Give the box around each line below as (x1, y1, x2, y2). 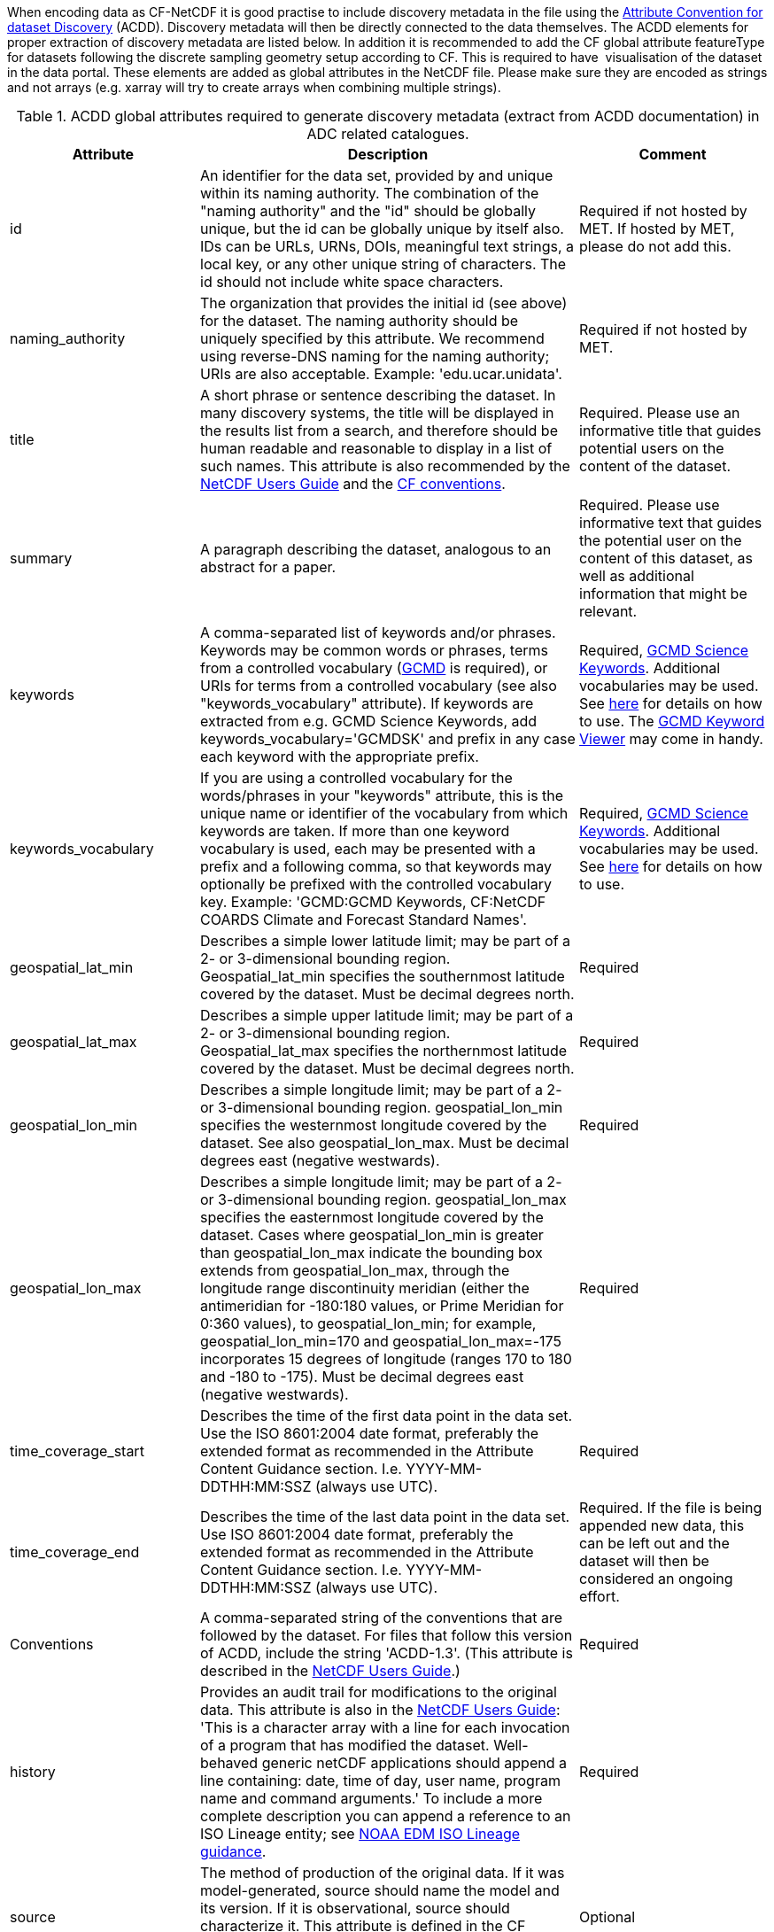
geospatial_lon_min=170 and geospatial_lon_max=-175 (200, 1332, 561, 1350)
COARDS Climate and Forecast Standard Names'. (200, 911, 527, 928)
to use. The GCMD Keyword (579, 712, 765, 730)
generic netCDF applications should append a (261, 1754, 567, 1772)
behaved (200, 1754, 259, 1772)
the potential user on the (579, 531, 742, 549)
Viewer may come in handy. (579, 730, 763, 748)
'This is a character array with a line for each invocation (200, 1719, 570, 1736)
